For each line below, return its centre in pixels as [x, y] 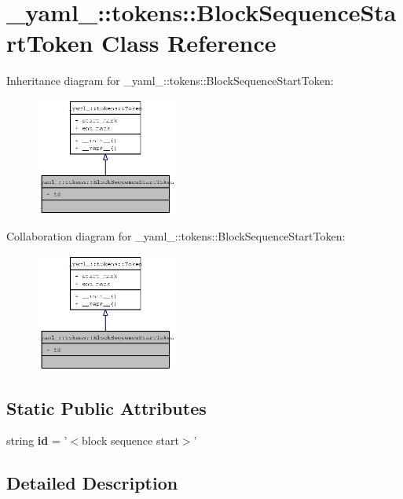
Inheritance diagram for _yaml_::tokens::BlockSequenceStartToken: [170, 81]
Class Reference [189, 43]
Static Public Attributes [106, 407]
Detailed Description [92, 483]
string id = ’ [37, 440]
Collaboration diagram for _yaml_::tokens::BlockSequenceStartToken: [176, 236]
